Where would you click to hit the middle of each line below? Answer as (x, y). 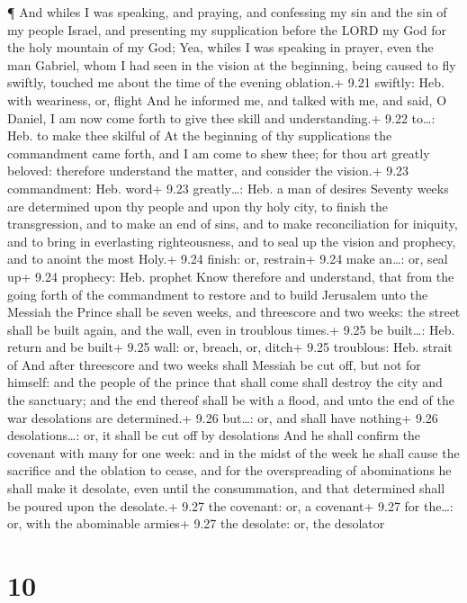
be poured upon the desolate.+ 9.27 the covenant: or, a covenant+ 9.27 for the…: (230, 505)
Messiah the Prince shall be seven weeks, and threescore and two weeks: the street (234, 312)
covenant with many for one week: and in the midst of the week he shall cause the (233, 452)
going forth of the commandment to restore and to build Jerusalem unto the (218, 294)
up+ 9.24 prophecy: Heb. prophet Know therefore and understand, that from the (231, 276)
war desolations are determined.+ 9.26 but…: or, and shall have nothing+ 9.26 (223, 417)
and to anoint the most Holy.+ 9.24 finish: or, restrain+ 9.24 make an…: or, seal (228, 259)
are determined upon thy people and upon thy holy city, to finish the (198, 206)
